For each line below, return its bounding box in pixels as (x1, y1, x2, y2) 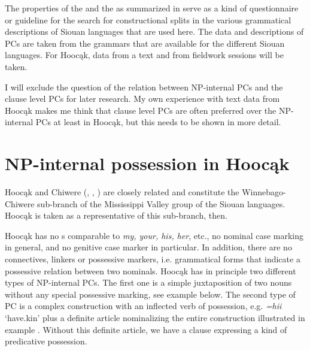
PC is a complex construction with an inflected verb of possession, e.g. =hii (5, 299, 282, 312)
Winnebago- (242, 186, 286, 198)
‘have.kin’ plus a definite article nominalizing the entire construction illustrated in (5, 311, 305, 323)
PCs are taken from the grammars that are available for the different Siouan (5, 37, 285, 49)
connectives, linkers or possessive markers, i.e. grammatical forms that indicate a (5, 253, 300, 265)
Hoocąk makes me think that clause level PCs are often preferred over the (5, 104, 276, 116)
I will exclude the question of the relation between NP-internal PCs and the (5, 80, 283, 93)
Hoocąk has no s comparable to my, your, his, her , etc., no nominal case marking (5, 229, 304, 241)
